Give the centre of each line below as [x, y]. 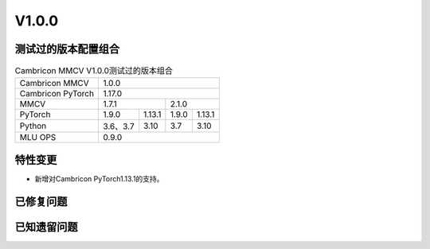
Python [33, 126]
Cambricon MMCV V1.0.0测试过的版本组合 [94, 71]
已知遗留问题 [46, 227]
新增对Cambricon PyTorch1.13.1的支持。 [99, 178]
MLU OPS [38, 138]
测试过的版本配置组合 [67, 49]
